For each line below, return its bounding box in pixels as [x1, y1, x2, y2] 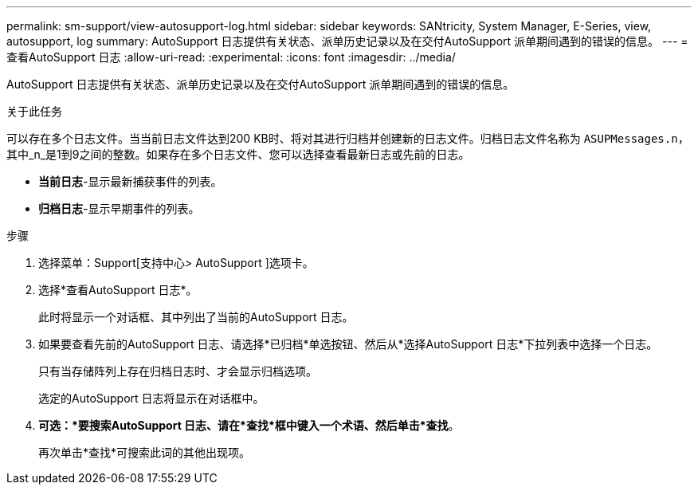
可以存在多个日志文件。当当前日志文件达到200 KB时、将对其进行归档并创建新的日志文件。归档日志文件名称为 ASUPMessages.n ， [6, 132, 689, 145]
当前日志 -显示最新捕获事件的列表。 [38, 175, 222, 188]
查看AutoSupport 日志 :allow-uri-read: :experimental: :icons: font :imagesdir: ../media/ [6, 50, 456, 64]
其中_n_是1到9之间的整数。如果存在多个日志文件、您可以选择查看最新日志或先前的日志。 [6, 147, 470, 161]
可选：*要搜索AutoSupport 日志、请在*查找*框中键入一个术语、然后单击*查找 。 [38, 418, 460, 432]
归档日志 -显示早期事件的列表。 [38, 202, 200, 215]
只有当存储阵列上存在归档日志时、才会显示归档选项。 [38, 364, 317, 378]
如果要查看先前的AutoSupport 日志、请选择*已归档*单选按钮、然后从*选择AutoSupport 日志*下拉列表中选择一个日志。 [38, 337, 658, 351]
